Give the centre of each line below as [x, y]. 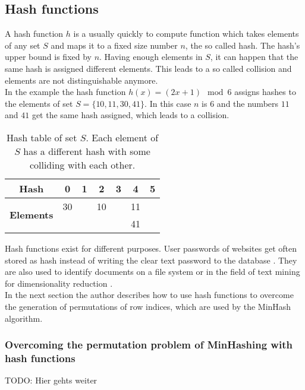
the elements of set [39, 103]
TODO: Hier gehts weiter [51, 380]
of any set [23, 45]
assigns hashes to [265, 92]
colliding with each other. [82, 164]
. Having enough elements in [151, 57]
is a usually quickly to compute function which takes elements [186, 34]
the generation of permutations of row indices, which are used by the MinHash [148, 306]
